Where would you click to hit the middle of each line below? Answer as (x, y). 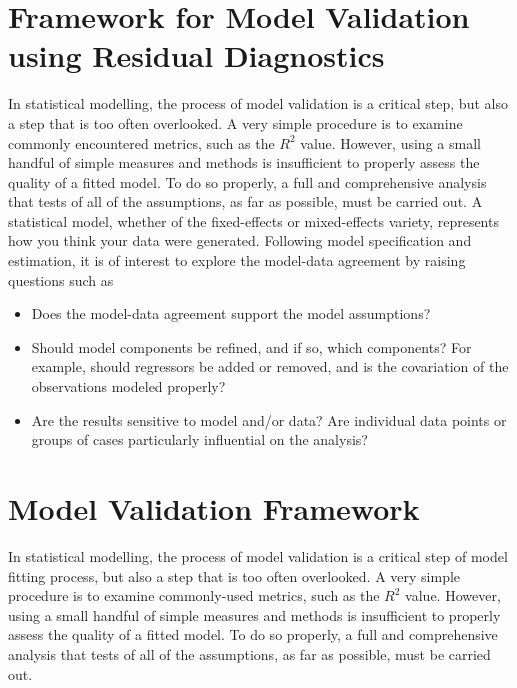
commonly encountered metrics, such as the (141, 142)
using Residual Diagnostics (196, 55)
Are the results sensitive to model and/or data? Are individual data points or (269, 419)
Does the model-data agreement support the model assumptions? (231, 313)
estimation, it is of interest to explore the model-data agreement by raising (237, 260)
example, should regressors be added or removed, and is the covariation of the (270, 366)
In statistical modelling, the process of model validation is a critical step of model (258, 555)
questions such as (61, 279)
